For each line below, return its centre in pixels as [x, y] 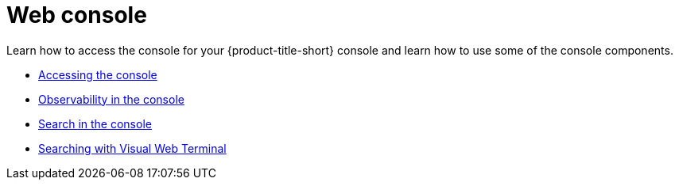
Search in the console [95, 123]
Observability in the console [111, 99]
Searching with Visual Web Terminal [132, 148]
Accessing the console [98, 74]
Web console [77, 15]
